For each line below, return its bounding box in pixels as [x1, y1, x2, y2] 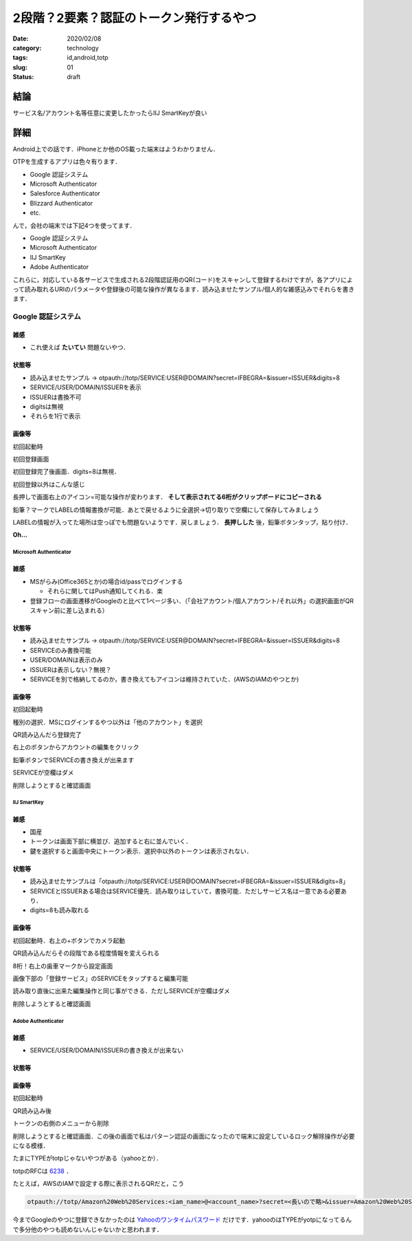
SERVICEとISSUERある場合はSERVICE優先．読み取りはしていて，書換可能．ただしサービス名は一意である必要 [30, 887, 341, 895]
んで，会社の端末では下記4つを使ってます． [12, 221, 136, 230]
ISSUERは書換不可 [30, 393, 82, 401]
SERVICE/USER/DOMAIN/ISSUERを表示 [30, 383, 142, 391]
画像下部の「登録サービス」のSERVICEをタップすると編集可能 [12, 974, 189, 982]
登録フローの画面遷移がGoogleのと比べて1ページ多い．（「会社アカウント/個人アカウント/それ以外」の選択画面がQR [30, 596, 354, 605]
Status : [12, 73, 34, 81]
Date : [12, 34, 29, 43]
